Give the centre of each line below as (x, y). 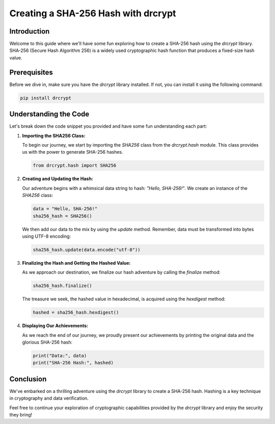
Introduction (30, 31)
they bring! (21, 415)
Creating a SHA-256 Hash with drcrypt (93, 13)
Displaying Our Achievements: (55, 326)
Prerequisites (31, 72)
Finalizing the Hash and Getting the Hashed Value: (76, 263)
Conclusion (28, 379)
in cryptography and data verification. (49, 398)
